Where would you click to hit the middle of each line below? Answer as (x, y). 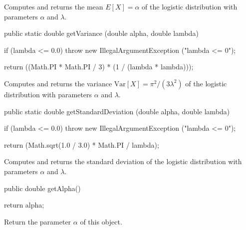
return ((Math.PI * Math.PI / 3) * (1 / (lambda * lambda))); (99, 67)
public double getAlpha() (42, 188)
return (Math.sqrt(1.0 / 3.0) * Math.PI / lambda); (82, 144)
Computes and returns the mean (54, 6)
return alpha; (24, 205)
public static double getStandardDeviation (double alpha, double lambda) (117, 111)
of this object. (101, 221)
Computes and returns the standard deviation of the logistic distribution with (123, 161)
